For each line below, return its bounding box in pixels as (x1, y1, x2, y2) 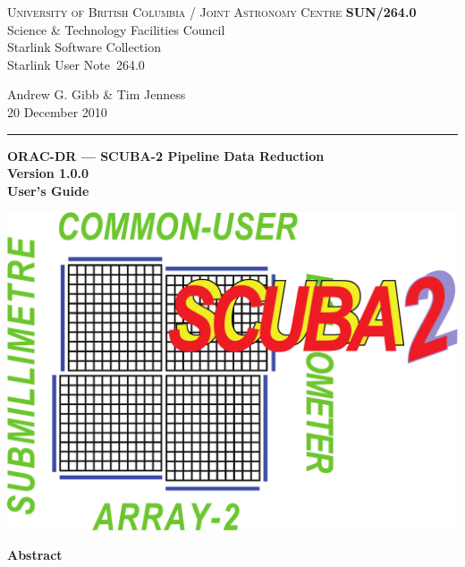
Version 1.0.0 (7, 164, 89, 182)
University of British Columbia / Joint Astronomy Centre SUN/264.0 (7, 3, 417, 21)
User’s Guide (7, 181, 89, 199)
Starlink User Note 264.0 (7, 55, 145, 73)
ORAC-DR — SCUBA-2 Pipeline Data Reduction (7, 146, 325, 165)
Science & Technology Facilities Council (7, 20, 225, 38)
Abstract (7, 546, 63, 564)
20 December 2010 (7, 102, 107, 121)
